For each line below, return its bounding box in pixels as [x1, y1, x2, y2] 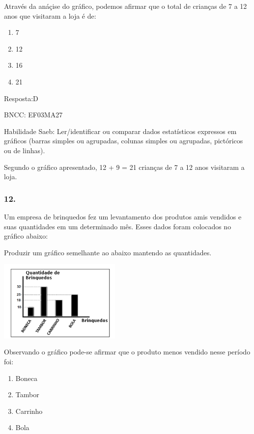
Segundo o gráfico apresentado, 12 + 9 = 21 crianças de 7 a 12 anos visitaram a [4, 162, 245, 172]
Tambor [15, 389, 39, 400]
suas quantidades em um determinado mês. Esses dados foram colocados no [4, 221, 231, 231]
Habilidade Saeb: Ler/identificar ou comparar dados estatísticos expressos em [4, 126, 237, 136]
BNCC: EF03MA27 [4, 109, 63, 120]
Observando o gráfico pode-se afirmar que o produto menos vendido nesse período [4, 347, 251, 357]
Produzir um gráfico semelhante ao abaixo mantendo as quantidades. [4, 247, 212, 257]
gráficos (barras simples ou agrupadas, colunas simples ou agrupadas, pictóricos [4, 136, 243, 146]
